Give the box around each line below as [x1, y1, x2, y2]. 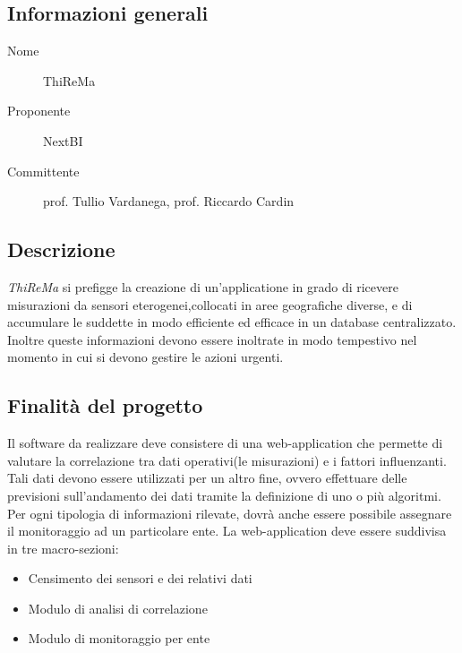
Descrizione [7, 236, 115, 263]
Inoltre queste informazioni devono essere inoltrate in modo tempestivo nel [7, 330, 417, 348]
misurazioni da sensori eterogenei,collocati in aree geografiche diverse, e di [7, 295, 413, 314]
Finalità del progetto [7, 391, 203, 419]
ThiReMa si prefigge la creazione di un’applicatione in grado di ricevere [7, 277, 398, 296]
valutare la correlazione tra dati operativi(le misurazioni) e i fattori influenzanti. [7, 451, 447, 469]
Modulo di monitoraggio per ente [28, 629, 210, 648]
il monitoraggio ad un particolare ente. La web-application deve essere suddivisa [7, 521, 447, 540]
